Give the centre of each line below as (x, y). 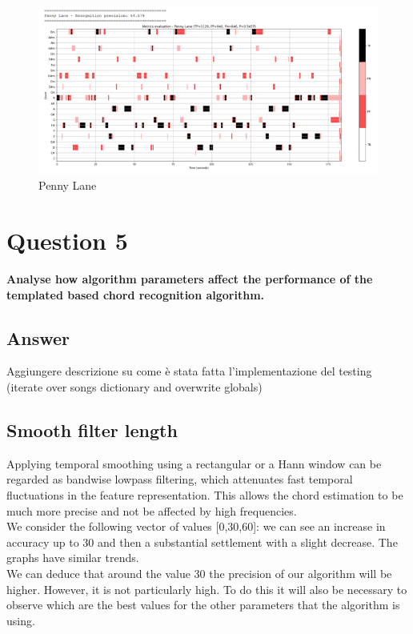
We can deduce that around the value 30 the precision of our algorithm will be (199, 573)
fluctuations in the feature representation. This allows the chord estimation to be (205, 495)
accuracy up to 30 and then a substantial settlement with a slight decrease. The (202, 542)
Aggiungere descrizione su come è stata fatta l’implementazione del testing (189, 371)
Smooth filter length (92, 430)
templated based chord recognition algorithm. (136, 294)
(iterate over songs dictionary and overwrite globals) (134, 387)
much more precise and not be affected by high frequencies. (152, 510)
